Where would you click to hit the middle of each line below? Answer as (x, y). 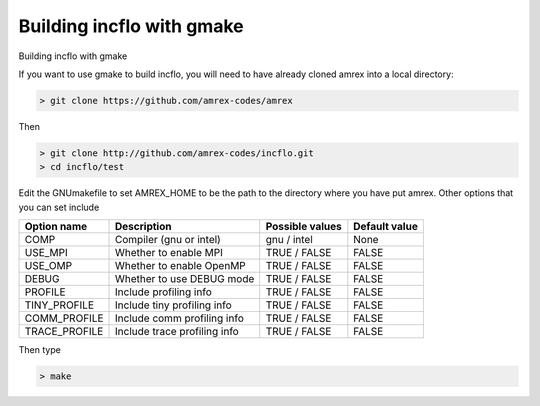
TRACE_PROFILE (64, 332)
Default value (386, 227)
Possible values (303, 227)
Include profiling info (163, 292)
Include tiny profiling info (173, 305)
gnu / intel (289, 240)
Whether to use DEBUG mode (185, 279)
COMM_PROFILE (64, 318)
